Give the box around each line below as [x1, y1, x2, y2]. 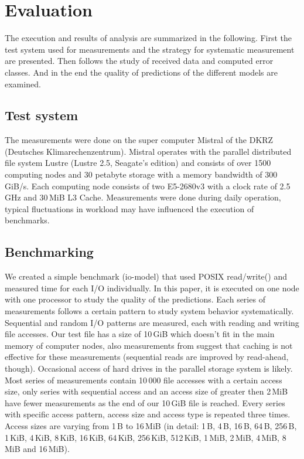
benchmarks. [5, 214, 50, 226]
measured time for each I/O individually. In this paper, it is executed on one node [5, 281, 299, 294]
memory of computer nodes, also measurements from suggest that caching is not [5, 339, 293, 351]
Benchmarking [5, 243, 94, 261]
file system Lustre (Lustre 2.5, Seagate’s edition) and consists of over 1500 [5, 157, 271, 169]
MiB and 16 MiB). [5, 443, 70, 455]
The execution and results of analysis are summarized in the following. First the [5, 32, 292, 44]
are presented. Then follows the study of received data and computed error [5, 55, 274, 67]
